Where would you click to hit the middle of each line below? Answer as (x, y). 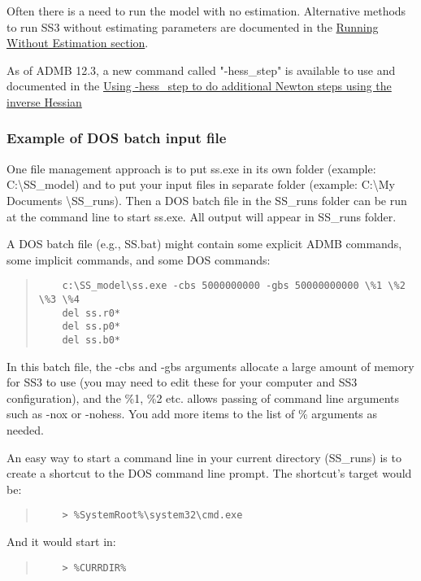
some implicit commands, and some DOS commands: (139, 259)
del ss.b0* (91, 340)
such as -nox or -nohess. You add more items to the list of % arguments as (192, 414)
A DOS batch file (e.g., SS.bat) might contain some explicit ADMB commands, (204, 244)
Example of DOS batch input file (117, 138)
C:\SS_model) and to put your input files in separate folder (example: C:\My (201, 184)
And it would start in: (61, 542)
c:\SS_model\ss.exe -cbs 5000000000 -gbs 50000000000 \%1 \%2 (234, 286)
